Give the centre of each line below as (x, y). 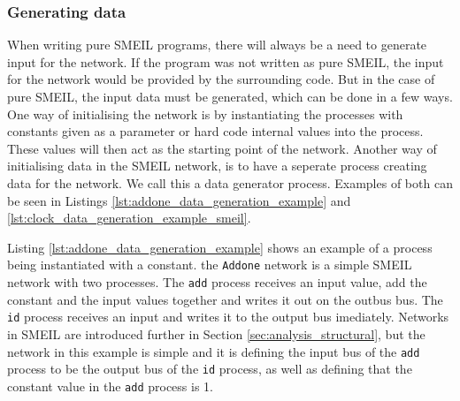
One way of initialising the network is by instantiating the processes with (205, 113)
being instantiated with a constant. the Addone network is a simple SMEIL (210, 265)
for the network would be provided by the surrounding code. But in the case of (221, 79)
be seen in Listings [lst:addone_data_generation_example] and (179, 200)
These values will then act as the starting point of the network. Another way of (222, 148)
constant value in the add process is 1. (110, 386)
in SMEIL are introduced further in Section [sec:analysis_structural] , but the (216, 333)
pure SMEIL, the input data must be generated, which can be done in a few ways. (230, 96)
